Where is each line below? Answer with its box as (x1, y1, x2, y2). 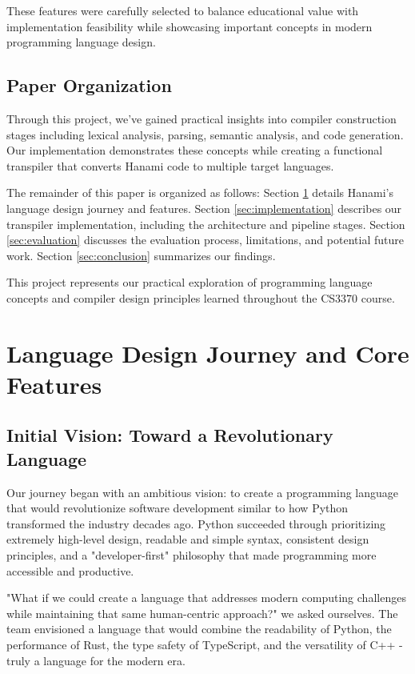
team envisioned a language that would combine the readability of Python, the (6, 620, 392, 637)
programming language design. (6, 34, 156, 50)
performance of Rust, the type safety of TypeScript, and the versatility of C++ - (6, 636, 403, 653)
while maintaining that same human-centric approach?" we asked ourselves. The (6, 604, 398, 621)
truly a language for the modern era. (6, 652, 186, 668)
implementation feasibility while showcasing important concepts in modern (6, 18, 373, 34)
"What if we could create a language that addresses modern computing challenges (6, 589, 406, 606)
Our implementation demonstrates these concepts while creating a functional (6, 142, 383, 158)
